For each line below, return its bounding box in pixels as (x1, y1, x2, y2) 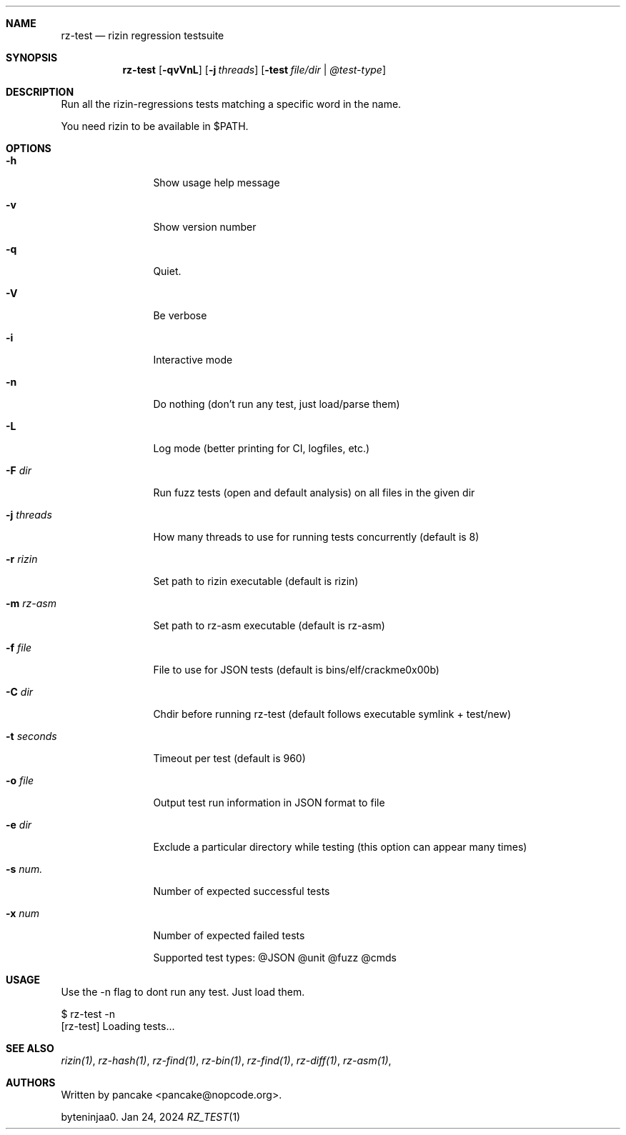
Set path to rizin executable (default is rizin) (153, 575, 359, 587)
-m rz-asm (6, 597, 56, 609)
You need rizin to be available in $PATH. (61, 120, 249, 132)
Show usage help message (153, 176, 280, 189)
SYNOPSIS (6, 51, 58, 64)
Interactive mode (153, 354, 233, 366)
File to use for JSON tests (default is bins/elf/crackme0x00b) (153, 664, 439, 676)
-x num (6, 907, 40, 919)
